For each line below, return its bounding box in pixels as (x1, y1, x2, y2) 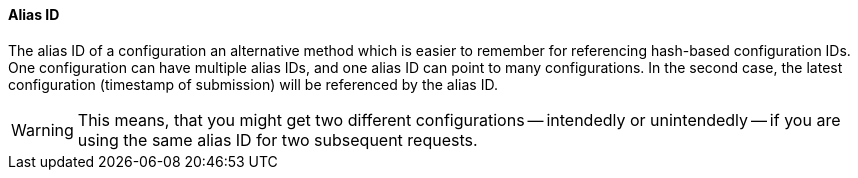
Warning (11, 119, 74, 140)
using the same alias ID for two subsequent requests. (77, 129, 478, 150)
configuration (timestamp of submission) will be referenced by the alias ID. (8, 75, 498, 93)
